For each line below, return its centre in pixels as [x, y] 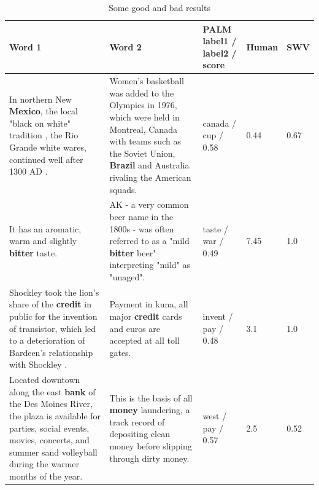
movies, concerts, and [49, 440]
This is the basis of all [151, 397]
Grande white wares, [48, 147]
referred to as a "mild [149, 241]
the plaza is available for [55, 416]
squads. [123, 189]
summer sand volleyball [53, 452]
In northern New [40, 99]
